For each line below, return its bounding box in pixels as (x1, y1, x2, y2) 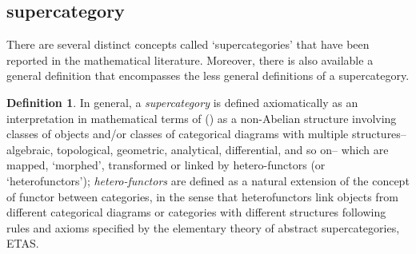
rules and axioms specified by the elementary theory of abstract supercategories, (6, 219, 400, 236)
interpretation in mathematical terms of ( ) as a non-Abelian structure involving (6, 109, 397, 126)
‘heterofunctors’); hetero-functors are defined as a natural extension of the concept (6, 172, 410, 189)
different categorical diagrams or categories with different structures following (6, 204, 386, 220)
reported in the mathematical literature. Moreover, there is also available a (6, 51, 374, 68)
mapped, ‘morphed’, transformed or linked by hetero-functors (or (6, 157, 326, 173)
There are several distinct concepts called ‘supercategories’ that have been (6, 36, 370, 53)
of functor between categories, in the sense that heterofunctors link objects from (6, 188, 398, 204)
